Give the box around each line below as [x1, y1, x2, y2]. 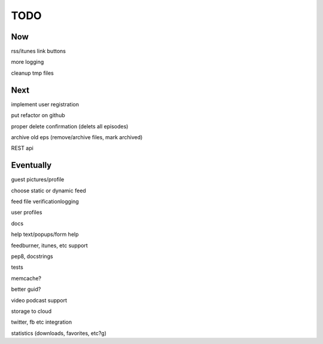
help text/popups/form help [11, 231, 79, 238]
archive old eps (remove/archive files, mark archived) [11, 133, 143, 140]
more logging [11, 59, 44, 66]
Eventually [11, 160, 52, 170]
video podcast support [11, 296, 68, 304]
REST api [11, 145, 34, 152]
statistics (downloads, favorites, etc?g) [11, 329, 107, 337]
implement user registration [11, 100, 79, 107]
